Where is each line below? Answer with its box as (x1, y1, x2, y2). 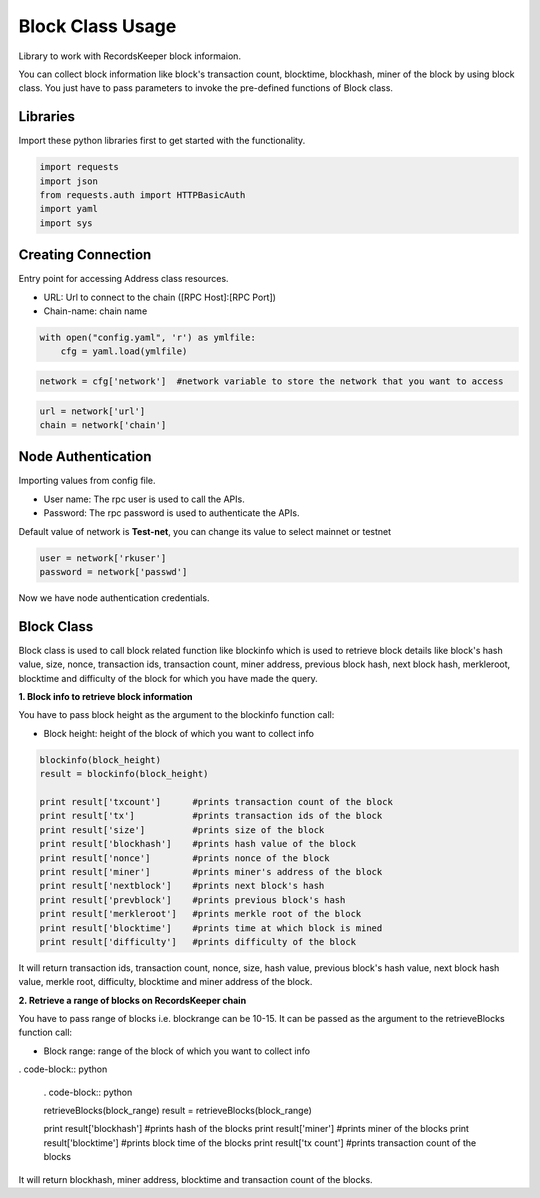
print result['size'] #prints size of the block (39, 824, 325, 835)
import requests (39, 161, 120, 173)
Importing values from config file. (18, 475, 156, 487)
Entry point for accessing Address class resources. (18, 273, 229, 285)
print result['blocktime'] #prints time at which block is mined (39, 922, 383, 934)
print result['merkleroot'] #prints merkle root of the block (39, 908, 362, 920)
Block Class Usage (18, 15, 177, 37)
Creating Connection (18, 246, 152, 264)
